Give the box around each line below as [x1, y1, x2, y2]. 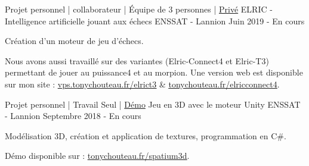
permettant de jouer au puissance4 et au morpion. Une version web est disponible [5, 66, 303, 79]
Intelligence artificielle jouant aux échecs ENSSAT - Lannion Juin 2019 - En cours [5, 14, 305, 27]
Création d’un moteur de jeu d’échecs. [5, 35, 144, 47]
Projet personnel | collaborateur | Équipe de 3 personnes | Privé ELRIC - [5, 3, 273, 15]
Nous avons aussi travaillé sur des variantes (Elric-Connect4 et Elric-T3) [5, 54, 269, 67]
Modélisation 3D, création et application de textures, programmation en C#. [5, 129, 286, 142]
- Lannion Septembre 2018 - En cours [5, 109, 141, 122]
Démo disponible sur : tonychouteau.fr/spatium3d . [5, 149, 190, 162]
